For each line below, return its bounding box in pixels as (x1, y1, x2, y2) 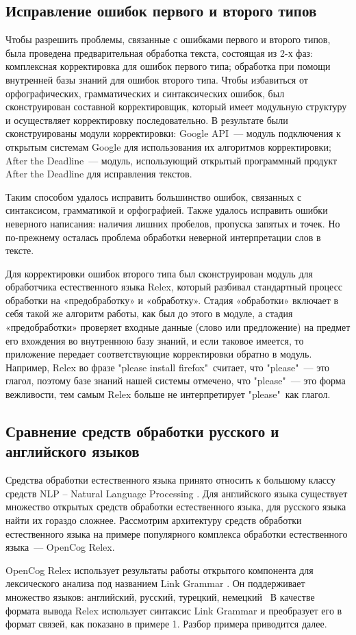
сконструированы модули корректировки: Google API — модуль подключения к (5, 126, 341, 140)
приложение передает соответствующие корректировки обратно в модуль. (5, 347, 312, 361)
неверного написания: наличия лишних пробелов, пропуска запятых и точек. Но (5, 216, 340, 230)
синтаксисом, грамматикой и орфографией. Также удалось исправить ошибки (5, 203, 328, 217)
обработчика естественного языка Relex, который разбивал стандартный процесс (5, 279, 343, 294)
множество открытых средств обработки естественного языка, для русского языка (5, 499, 346, 514)
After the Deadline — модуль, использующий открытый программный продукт (5, 153, 338, 167)
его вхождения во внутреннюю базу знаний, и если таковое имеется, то (5, 333, 304, 347)
